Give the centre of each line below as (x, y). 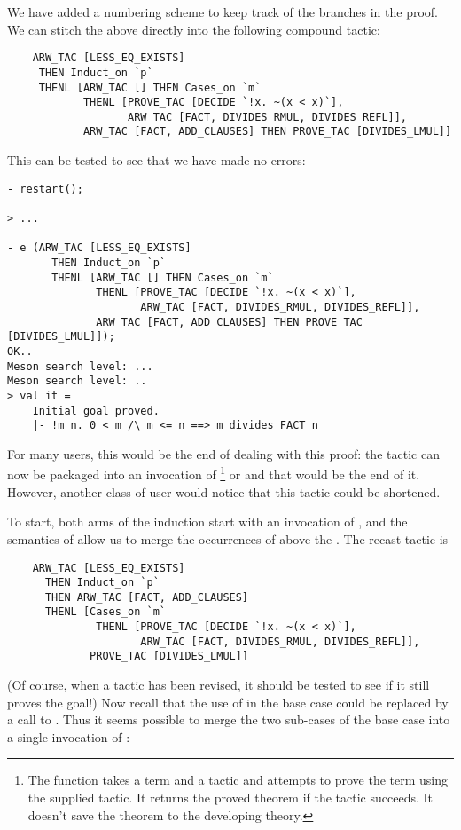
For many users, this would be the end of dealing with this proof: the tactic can (223, 453)
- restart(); (45, 189)
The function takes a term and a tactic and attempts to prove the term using (238, 780)
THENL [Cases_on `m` (105, 612)
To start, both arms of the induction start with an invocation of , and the (207, 522)
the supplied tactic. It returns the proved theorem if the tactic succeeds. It (230, 798)
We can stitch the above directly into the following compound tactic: (194, 29)
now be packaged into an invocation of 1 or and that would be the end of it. (214, 473)
